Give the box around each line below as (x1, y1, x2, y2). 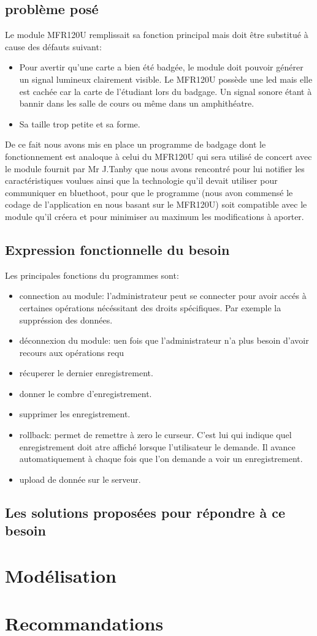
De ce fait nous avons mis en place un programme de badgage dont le (5, 138, 266, 151)
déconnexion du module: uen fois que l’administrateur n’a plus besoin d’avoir (19, 334, 309, 347)
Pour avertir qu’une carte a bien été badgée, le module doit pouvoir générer (19, 61, 304, 74)
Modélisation (5, 562, 116, 588)
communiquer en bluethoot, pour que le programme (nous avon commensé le (5, 186, 293, 199)
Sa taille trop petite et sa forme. (19, 117, 140, 130)
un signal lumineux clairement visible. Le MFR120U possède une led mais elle (19, 72, 313, 85)
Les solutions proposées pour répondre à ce (5, 502, 286, 521)
